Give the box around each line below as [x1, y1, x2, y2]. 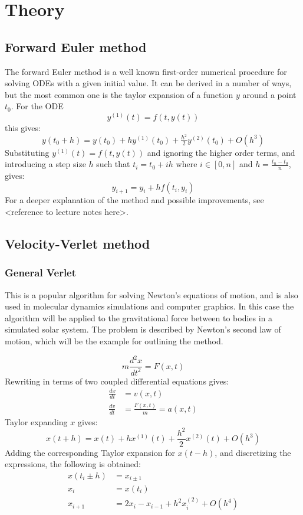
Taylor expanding [5, 415, 68, 428]
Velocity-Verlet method [5, 234, 150, 253]
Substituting [5, 146, 50, 158]
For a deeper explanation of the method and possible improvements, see [5, 194, 264, 206]
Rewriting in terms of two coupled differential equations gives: [5, 374, 229, 387]
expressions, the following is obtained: [5, 458, 141, 470]
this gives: [5, 121, 41, 133]
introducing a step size [5, 158, 86, 170]
